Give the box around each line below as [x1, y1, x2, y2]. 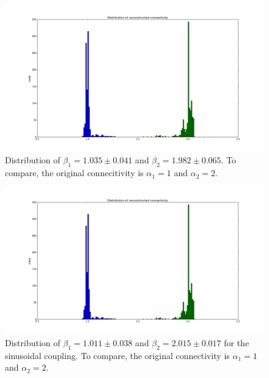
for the [224, 336, 249, 349]
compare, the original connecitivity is [5, 166, 144, 179]
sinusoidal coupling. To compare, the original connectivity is [5, 349, 230, 361]
